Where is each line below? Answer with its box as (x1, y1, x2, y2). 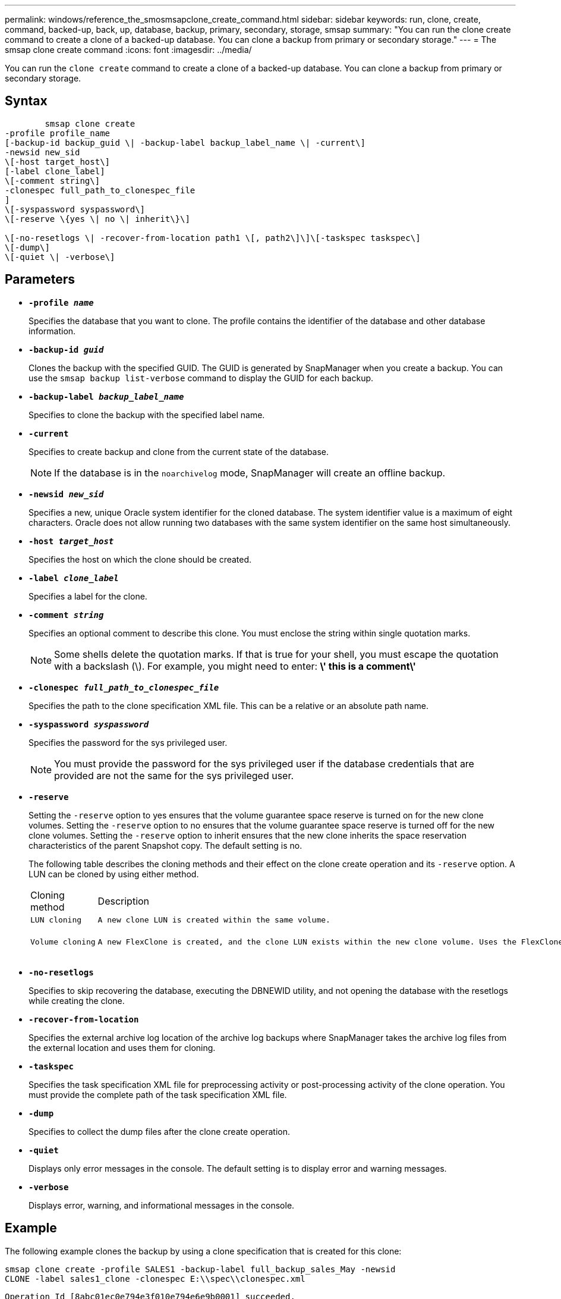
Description (97, 895, 150, 907)
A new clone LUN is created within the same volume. (97, 915, 330, 924)
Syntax (5, 93, 48, 109)
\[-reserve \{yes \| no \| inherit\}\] (5, 214, 190, 224)
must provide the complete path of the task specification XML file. (29, 1089, 287, 1100)
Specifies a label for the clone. (29, 591, 147, 601)
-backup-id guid (29, 344, 104, 354)
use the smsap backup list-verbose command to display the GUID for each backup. (29, 372, 374, 383)
